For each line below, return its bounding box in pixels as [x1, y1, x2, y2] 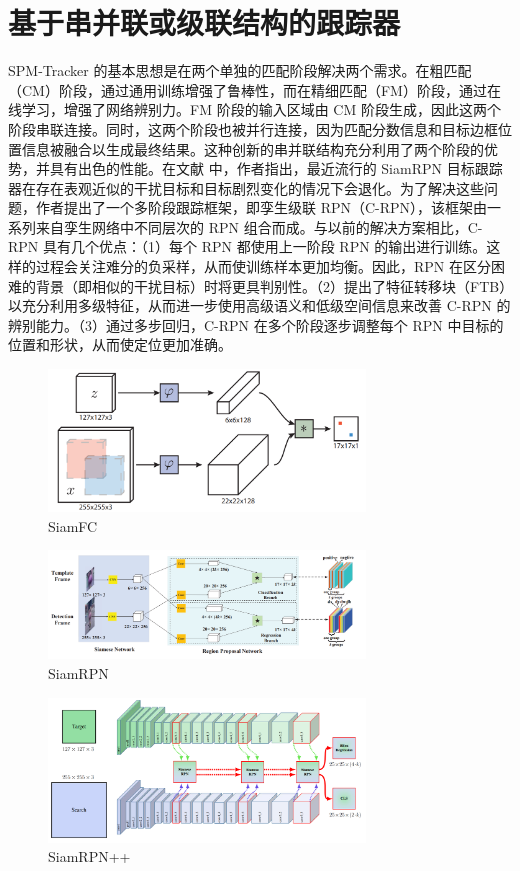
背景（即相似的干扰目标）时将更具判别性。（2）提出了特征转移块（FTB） [35, 275, 507, 296]
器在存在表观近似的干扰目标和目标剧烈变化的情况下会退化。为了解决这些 [8, 177, 484, 198]
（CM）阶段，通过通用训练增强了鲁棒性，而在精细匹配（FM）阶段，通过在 [8, 79, 501, 100]
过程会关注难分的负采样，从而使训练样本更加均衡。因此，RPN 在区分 [35, 256, 491, 277]
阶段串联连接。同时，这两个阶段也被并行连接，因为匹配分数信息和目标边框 [8, 118, 498, 139]
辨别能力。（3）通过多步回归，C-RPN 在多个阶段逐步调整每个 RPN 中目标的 [8, 314, 504, 335]
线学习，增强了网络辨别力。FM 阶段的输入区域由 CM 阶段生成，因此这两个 [8, 99, 501, 120]
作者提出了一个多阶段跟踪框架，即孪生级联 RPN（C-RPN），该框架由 [35, 197, 488, 218]
